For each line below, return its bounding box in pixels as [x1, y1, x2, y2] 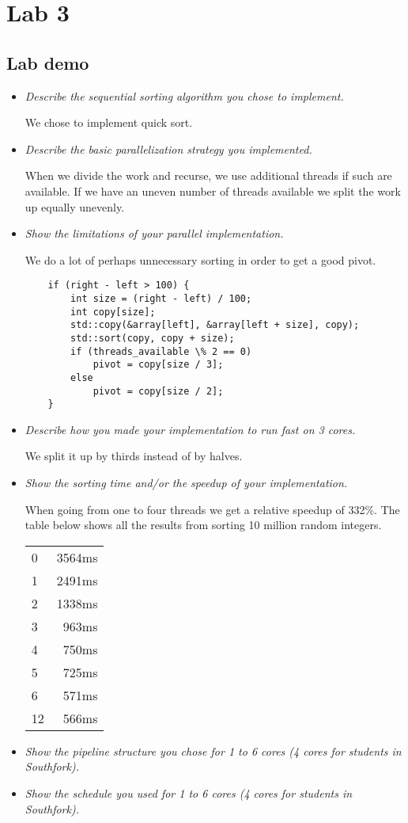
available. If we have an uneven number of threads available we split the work [25, 182, 401, 199]
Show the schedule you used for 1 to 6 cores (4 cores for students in [25, 785, 353, 802]
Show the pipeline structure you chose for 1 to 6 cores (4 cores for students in [25, 742, 402, 759]
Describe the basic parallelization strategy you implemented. [25, 140, 312, 157]
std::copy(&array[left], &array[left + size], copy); [70, 319, 360, 331]
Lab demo [6, 50, 89, 74]
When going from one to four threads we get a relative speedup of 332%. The [25, 501, 400, 517]
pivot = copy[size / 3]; [93, 359, 224, 371]
